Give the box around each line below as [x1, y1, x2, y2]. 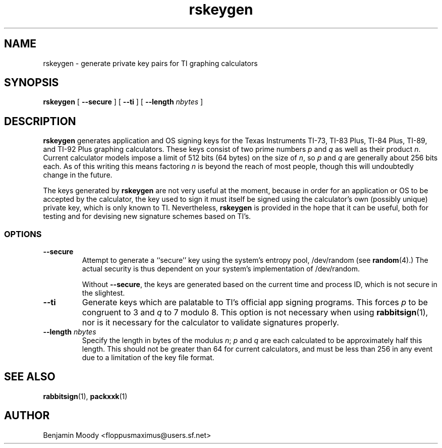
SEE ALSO [4, 370, 56, 383]
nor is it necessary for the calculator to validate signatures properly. [82, 317, 339, 328]
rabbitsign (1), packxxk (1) [43, 391, 128, 401]
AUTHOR [4, 409, 50, 422]
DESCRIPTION [4, 115, 76, 128]
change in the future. [43, 171, 113, 180]
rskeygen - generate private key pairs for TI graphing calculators [43, 59, 258, 68]
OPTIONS [4, 229, 42, 239]
